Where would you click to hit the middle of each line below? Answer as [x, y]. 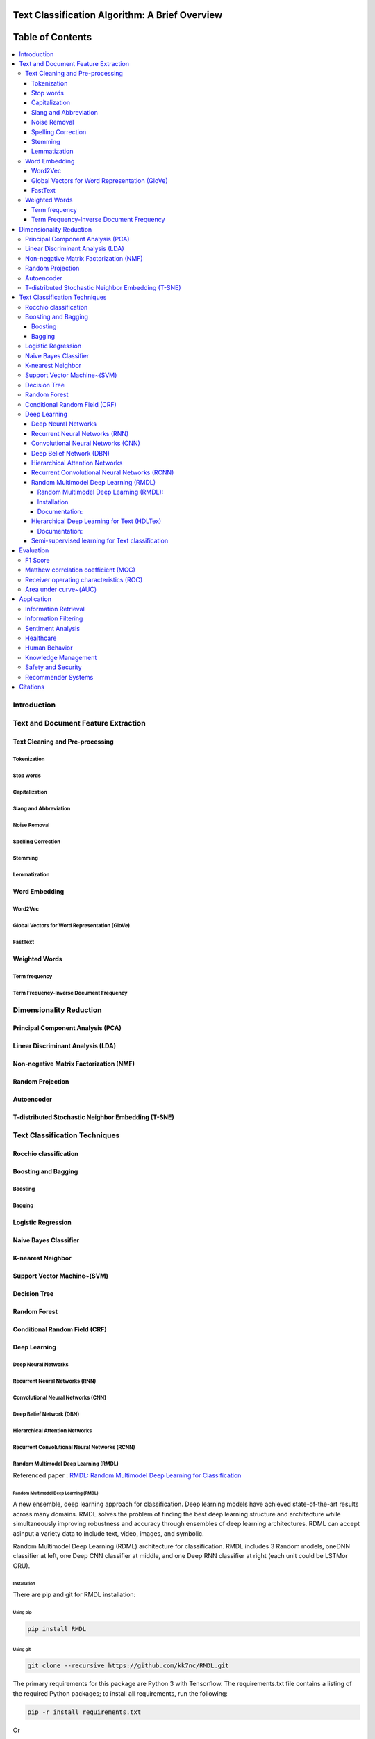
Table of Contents [52, 37]
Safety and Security [54, 667]
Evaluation [34, 550]
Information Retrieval [55, 609]
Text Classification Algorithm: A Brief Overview [118, 15]
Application [35, 599]
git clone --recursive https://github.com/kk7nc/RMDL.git [128, 1666]
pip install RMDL [57, 1629]
